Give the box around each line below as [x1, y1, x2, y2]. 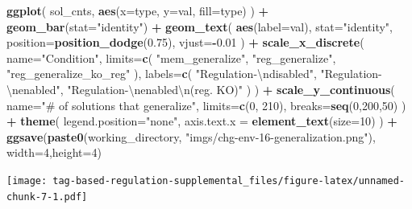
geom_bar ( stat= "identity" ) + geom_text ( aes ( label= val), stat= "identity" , [6, 18, 393, 35]
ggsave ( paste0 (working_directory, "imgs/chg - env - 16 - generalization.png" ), [6, 128, 376, 145]
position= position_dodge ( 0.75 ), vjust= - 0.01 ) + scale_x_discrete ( [6, 34, 364, 51]
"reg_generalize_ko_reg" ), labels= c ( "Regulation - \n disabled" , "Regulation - [6, 65, 382, 82]
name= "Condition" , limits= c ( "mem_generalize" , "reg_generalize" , [6, 49, 336, 66]
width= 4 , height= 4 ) [6, 144, 102, 161]
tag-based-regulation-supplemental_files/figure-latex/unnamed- [52, 174, 405, 186]
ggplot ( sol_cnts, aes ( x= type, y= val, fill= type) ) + [6, 2, 269, 18]
